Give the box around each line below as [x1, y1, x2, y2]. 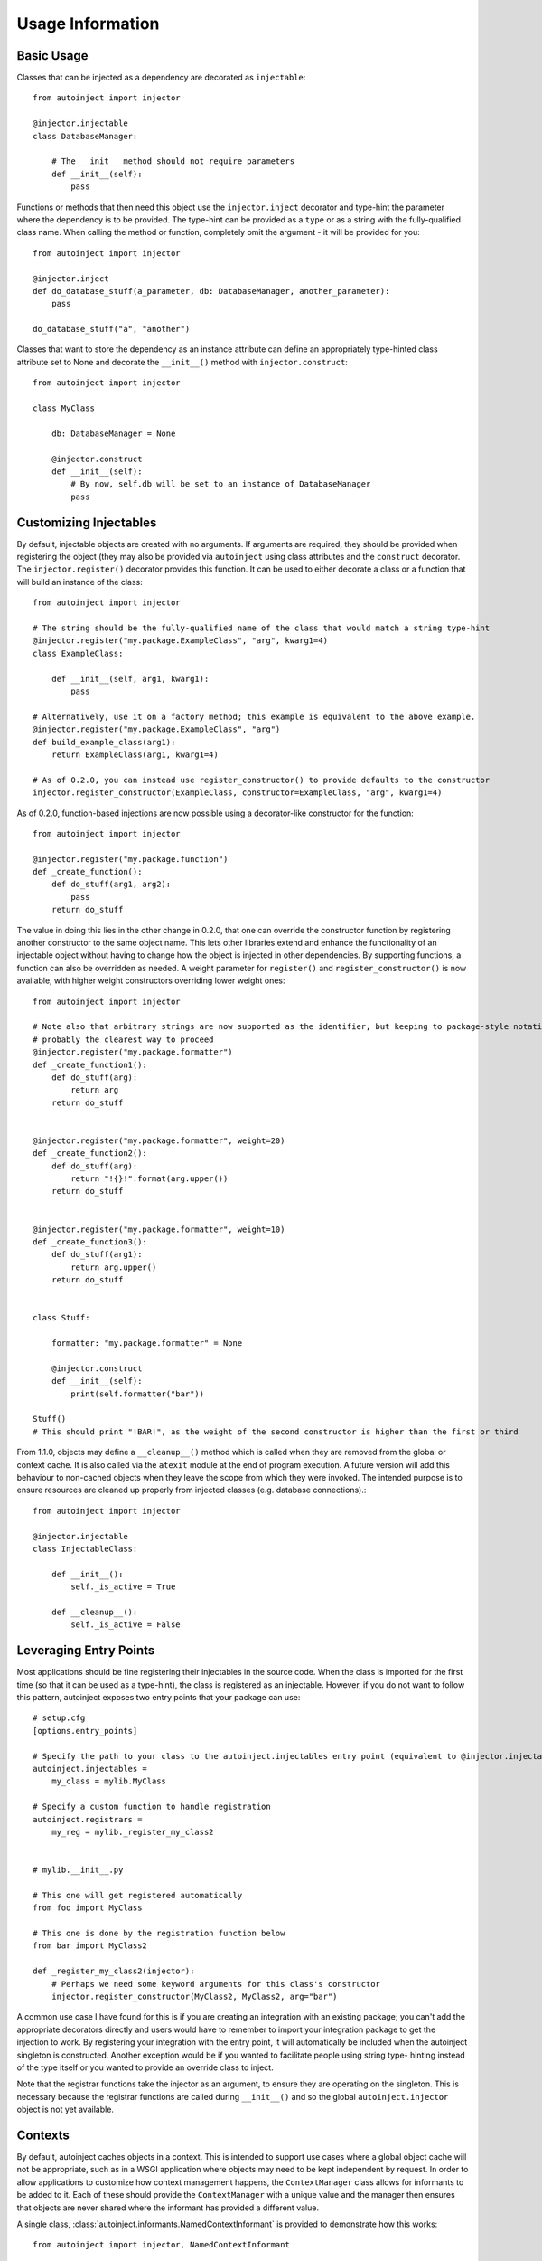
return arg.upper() [70, 1262, 157, 1272]
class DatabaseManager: [33, 131, 138, 141]
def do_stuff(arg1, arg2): [51, 879, 172, 890]
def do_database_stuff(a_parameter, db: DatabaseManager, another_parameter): [33, 286, 390, 296]
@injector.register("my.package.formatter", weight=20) [33, 1135, 285, 1146]
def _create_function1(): [33, 1059, 148, 1070]
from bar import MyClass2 [33, 1941, 148, 1951]
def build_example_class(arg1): [33, 737, 176, 747]
